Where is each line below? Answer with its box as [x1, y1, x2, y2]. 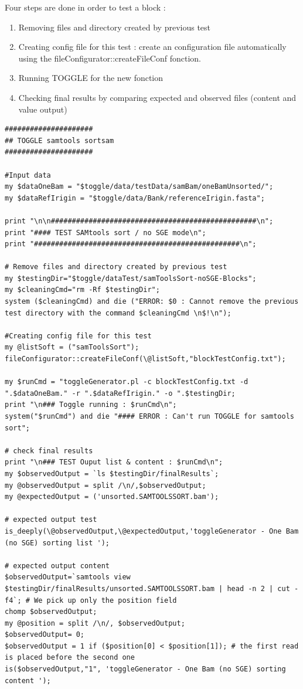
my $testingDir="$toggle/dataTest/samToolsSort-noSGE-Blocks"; [5, 274, 257, 283]
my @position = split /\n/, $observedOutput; [5, 619, 185, 627]
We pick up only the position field [34, 596, 177, 605]
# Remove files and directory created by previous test [5, 263, 227, 271]
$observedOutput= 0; [5, 630, 85, 639]
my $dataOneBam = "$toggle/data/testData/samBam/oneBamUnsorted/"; [5, 182, 274, 191]
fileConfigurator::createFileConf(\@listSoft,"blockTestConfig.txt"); [5, 355, 286, 364]
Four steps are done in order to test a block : [5, 1, 166, 13]
